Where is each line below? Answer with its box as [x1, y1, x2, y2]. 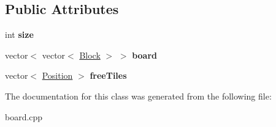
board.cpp [5, 110, 43, 123]
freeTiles [90, 69, 127, 82]
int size [5, 28, 34, 41]
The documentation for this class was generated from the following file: [5, 89, 272, 102]
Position [42, 69, 73, 82]
